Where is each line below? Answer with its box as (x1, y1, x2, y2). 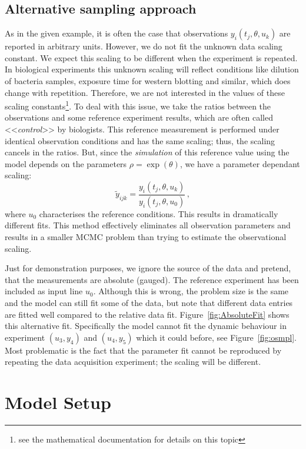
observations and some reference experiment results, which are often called (5, 111, 273, 124)
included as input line (5, 285, 83, 297)
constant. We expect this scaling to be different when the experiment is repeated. (5, 51, 298, 64)
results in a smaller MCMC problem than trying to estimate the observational (5, 231, 287, 243)
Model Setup (5, 390, 111, 414)
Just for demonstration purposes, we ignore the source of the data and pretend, (5, 262, 291, 274)
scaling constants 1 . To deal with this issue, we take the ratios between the (5, 98, 271, 112)
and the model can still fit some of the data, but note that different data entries (5, 297, 293, 309)
